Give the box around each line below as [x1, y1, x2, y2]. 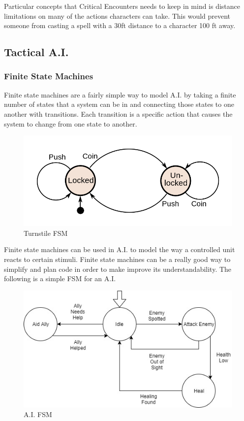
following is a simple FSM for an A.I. [4, 273, 116, 284]
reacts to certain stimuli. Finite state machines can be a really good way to [4, 254, 231, 264]
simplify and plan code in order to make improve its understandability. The [4, 263, 232, 274]
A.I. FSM [24, 409, 52, 420]
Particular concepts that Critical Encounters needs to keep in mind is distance [4, 1, 241, 11]
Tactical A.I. [4, 44, 69, 60]
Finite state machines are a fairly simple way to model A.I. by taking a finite [4, 89, 236, 99]
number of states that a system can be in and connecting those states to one [4, 99, 234, 109]
